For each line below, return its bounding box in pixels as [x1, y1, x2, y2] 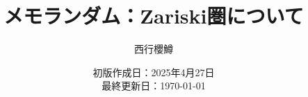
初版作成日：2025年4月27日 [92, 64, 215, 79]
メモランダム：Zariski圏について [3, 1, 304, 30]
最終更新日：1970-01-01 [102, 78, 206, 93]
